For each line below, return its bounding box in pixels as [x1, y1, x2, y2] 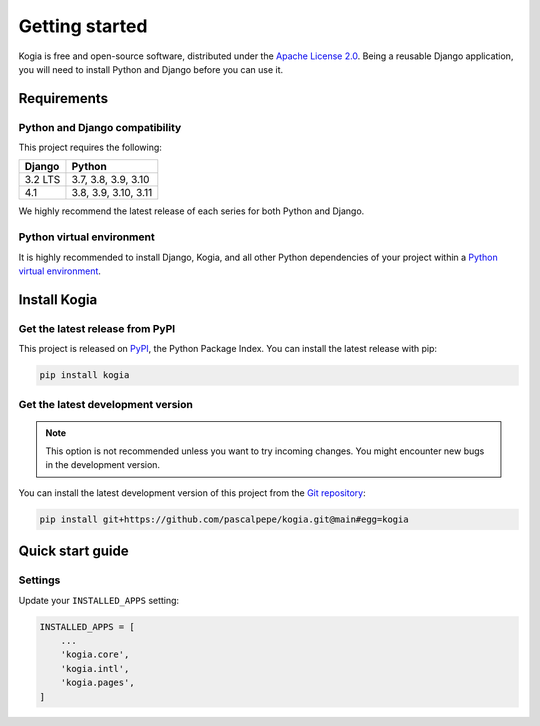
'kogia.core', [60, 649, 130, 660]
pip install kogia [39, 370, 130, 381]
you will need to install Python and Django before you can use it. [18, 63, 284, 75]
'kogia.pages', [60, 677, 135, 689]
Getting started [18, 15, 148, 37]
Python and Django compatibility [18, 120, 182, 134]
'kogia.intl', [60, 663, 130, 674]
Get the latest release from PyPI [18, 321, 176, 335]
